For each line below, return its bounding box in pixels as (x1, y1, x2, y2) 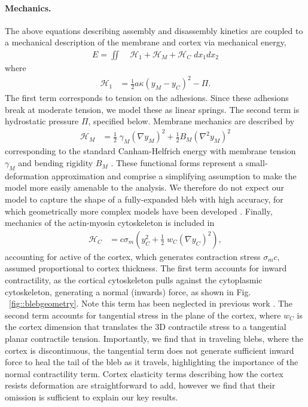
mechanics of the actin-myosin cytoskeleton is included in (5, 216, 215, 229)
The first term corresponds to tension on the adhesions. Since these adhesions (5, 91, 289, 104)
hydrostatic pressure (5, 115, 79, 127)
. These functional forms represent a (111, 157, 243, 169)
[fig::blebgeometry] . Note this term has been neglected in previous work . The (9, 297, 293, 310)
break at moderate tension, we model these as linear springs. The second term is (5, 103, 300, 115)
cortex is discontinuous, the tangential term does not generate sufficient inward (5, 344, 294, 356)
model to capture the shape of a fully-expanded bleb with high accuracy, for (5, 193, 283, 206)
